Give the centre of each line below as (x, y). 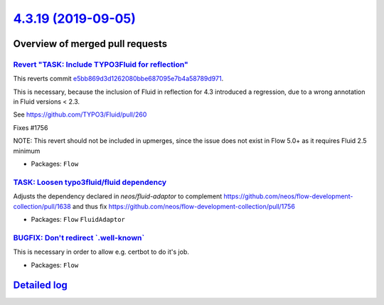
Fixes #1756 (31, 127)
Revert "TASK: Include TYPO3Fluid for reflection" (101, 64)
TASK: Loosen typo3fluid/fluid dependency (90, 182)
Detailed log (40, 285)
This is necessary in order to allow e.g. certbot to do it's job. (101, 252)
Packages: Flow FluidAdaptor (78, 219)
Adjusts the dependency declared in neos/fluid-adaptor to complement (118, 196)
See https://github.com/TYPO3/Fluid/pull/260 (80, 114)
